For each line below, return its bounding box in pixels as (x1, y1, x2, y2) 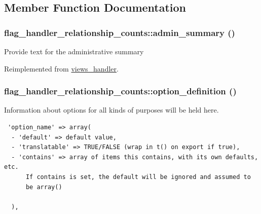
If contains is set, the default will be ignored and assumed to (25, 173, 251, 181)
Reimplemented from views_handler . (4, 63, 119, 74)
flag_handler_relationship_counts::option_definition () (4, 85, 237, 97)
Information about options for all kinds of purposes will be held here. (4, 104, 219, 115)
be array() (25, 183, 62, 191)
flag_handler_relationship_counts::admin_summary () (4, 26, 235, 39)
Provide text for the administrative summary (4, 46, 144, 56)
